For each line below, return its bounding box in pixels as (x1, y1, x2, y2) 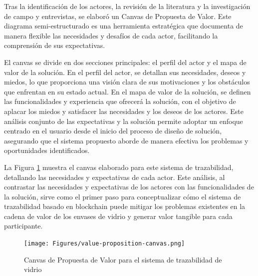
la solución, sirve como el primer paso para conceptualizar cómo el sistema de (4, 191, 241, 201)
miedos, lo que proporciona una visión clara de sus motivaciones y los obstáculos (4, 76, 250, 87)
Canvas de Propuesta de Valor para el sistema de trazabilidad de (24, 254, 222, 264)
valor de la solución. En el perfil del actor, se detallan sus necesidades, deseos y (4, 66, 246, 77)
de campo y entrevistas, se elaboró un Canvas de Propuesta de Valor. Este (4, 10, 232, 21)
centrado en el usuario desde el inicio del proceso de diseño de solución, (4, 125, 222, 136)
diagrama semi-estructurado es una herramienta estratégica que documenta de (4, 20, 243, 31)
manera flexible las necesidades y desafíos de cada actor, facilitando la (4, 30, 218, 40)
